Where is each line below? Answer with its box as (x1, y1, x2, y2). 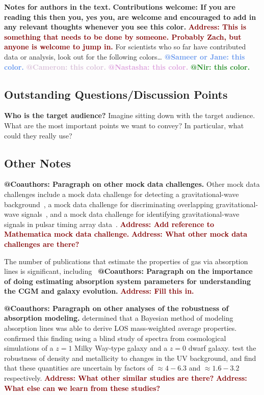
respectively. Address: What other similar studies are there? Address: (4, 373, 247, 383)
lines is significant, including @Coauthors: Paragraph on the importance (4, 266, 253, 276)
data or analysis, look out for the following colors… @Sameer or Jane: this (4, 51, 245, 62)
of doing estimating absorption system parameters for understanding (4, 275, 251, 286)
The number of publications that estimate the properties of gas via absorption (4, 256, 248, 266)
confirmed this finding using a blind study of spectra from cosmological (4, 332, 226, 343)
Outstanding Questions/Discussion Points (4, 86, 228, 102)
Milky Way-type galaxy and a (74, 343, 168, 353)
